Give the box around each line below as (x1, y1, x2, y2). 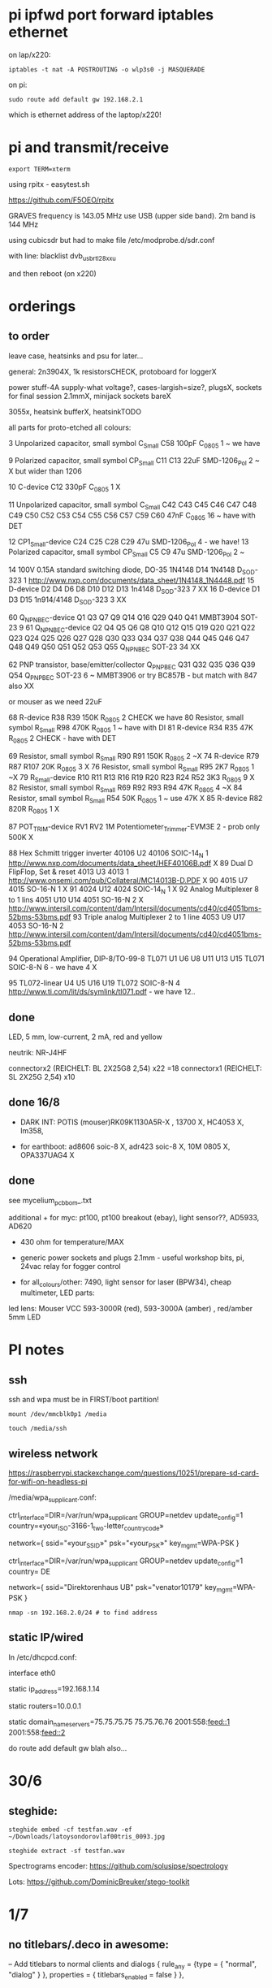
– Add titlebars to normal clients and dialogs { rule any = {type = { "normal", (8, 1960, 257, 1971)
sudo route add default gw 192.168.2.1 (8, 95, 144, 103)
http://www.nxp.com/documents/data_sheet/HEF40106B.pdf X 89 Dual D (8, 859, 253, 868)
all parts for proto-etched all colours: (8, 422, 132, 432)
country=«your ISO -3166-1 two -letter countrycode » (8, 1521, 164, 1532)
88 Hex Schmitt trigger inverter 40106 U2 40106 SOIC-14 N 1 (8, 847, 209, 860)
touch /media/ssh (8, 1424, 67, 1433)
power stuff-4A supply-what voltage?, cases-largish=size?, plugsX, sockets (8, 382, 262, 392)
